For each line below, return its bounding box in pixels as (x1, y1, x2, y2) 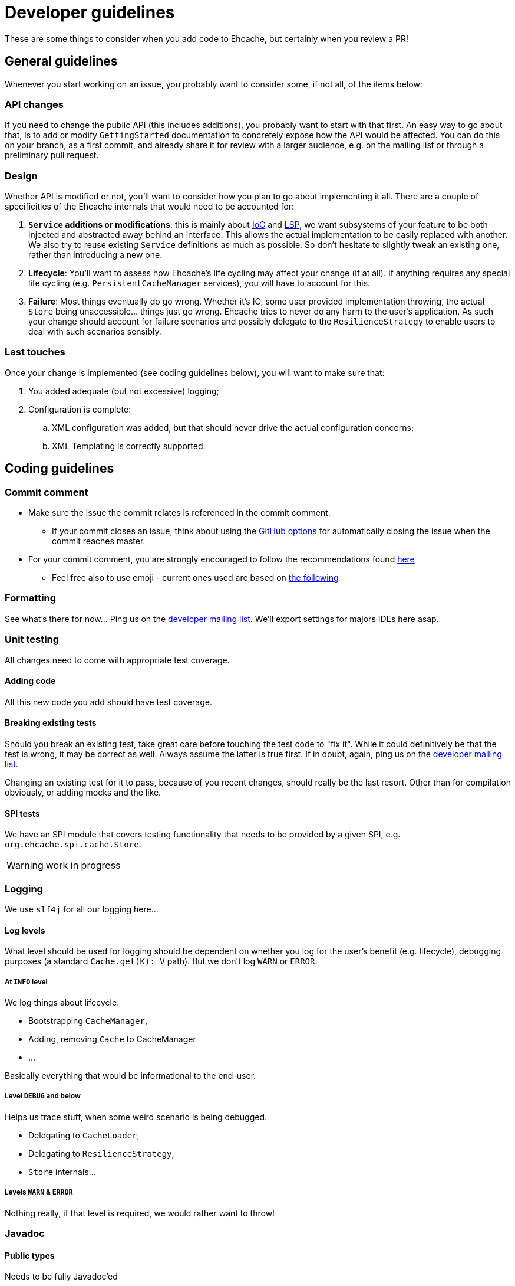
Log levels (5, 925, 45, 935)
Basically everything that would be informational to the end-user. (5, 1070, 256, 1081)
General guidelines (5, 54, 118, 69)
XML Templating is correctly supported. (52, 440, 206, 451)
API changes (5, 98, 64, 110)
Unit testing (5, 633, 60, 646)
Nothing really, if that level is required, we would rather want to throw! (5, 1208, 275, 1218)
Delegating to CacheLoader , (28, 1130, 140, 1140)
